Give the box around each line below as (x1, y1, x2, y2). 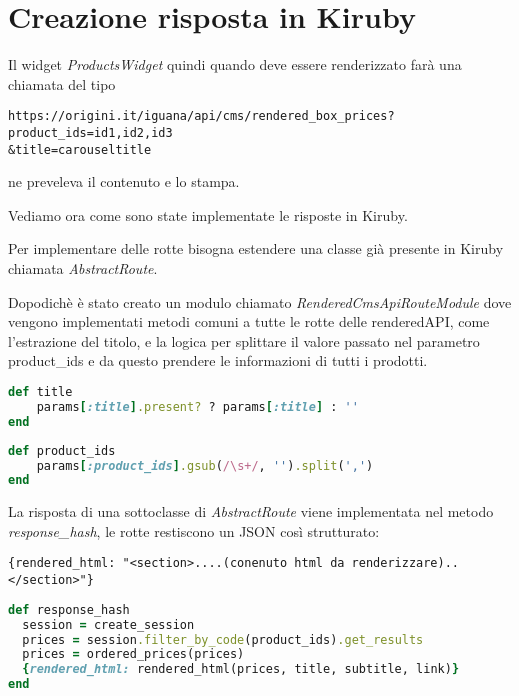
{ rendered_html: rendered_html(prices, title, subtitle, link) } (22, 662, 460, 677)
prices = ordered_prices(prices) (22, 647, 245, 662)
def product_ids (8, 443, 116, 458)
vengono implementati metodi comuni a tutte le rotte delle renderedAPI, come (8, 311, 490, 332)
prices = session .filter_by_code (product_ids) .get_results (22, 632, 424, 647)
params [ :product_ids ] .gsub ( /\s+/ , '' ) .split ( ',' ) (36, 458, 374, 473)
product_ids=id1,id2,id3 (8, 125, 173, 140)
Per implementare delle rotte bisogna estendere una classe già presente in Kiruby (8, 238, 504, 259)
